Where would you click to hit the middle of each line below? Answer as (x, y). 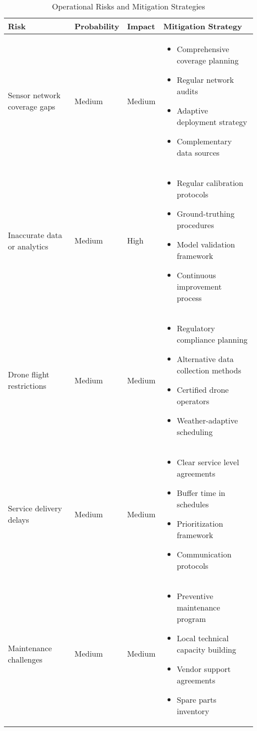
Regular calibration (210, 183)
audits (187, 91)
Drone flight (29, 374)
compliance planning (212, 339)
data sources (198, 152)
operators (193, 401)
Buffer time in (201, 493)
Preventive (195, 596)
